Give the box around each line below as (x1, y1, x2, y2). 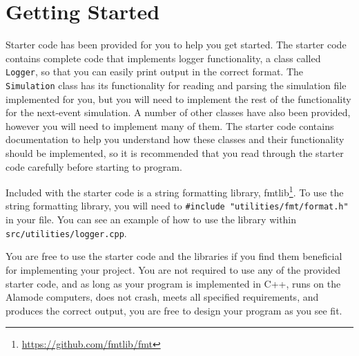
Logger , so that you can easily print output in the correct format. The (6, 64, 303, 79)
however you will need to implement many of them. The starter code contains (6, 118, 334, 133)
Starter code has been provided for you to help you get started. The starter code (6, 37, 347, 52)
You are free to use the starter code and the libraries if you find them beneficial (6, 249, 342, 263)
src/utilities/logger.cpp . (6, 225, 127, 240)
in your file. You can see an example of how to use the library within (6, 212, 297, 227)
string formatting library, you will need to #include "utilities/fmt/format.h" (6, 198, 349, 213)
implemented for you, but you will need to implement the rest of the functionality (6, 91, 351, 106)
